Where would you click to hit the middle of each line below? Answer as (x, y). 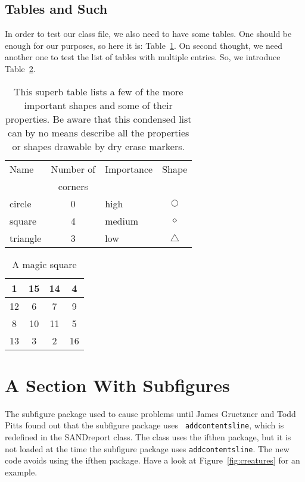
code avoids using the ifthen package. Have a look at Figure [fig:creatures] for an (152, 460)
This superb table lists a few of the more (99, 91)
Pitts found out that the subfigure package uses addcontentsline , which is (144, 425)
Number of (73, 169)
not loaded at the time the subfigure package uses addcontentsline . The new (147, 448)
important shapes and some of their (98, 105)
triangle (26, 238)
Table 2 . (20, 68)
